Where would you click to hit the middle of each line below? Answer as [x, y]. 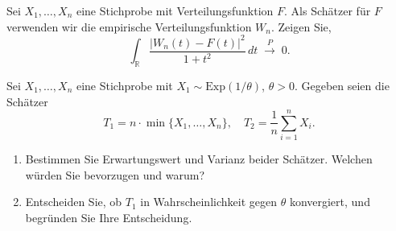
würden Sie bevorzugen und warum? [115, 174]
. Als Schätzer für [328, 10]
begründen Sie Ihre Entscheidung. [109, 218]
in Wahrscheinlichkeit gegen [208, 202]
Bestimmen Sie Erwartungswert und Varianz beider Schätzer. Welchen [199, 159]
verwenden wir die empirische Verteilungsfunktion [129, 26]
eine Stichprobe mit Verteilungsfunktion [175, 10]
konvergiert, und [330, 202]
